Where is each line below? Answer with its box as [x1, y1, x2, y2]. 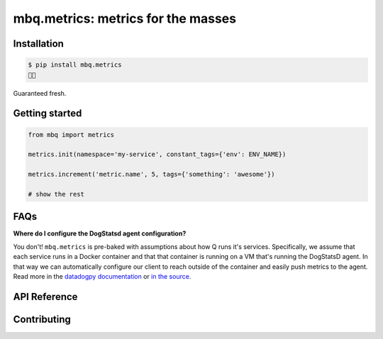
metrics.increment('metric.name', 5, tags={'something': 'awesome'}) [28, 170, 275, 179]
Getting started [13, 107, 82, 120]
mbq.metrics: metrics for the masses [13, 11, 237, 26]
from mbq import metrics [28, 130, 115, 138]
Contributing [13, 313, 71, 326]
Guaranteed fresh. [13, 89, 67, 97]
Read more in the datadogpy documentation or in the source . [13, 272, 191, 280]
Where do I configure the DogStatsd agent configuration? [13, 229, 187, 238]
